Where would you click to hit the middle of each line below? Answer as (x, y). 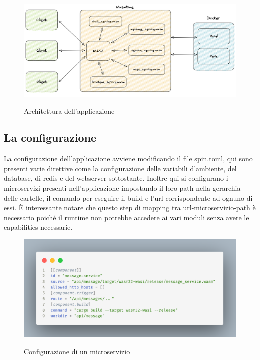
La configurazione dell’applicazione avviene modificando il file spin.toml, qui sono (128, 159)
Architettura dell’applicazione (69, 111)
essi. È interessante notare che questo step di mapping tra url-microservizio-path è (130, 208)
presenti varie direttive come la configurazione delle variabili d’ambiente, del (120, 168)
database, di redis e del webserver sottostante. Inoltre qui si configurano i (116, 178)
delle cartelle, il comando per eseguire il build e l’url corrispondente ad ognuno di (128, 198)
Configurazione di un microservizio (77, 351)
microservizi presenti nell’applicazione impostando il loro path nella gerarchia (122, 188)
